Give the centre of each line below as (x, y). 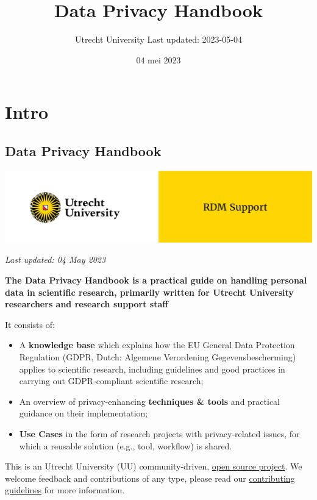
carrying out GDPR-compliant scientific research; (111, 381)
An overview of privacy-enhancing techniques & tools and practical (150, 401)
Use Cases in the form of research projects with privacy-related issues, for (159, 433)
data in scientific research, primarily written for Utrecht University (149, 292)
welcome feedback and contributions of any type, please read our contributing (150, 478)
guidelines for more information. (65, 490)
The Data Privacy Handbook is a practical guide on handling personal (156, 280)
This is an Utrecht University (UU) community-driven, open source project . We (154, 466)
